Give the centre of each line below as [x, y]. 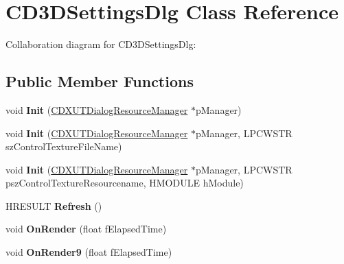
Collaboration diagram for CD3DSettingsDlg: [101, 44]
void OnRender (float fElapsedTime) [86, 229]
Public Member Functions [100, 81]
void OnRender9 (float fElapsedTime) [89, 252]
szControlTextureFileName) [64, 146]
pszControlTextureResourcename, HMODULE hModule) [125, 183]
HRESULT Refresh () [54, 205]
